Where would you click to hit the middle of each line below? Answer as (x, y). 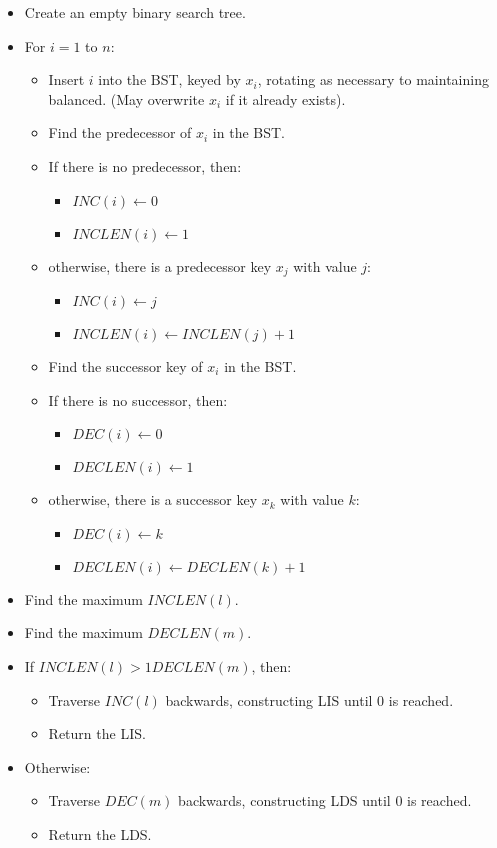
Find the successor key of (125, 366)
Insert (66, 79)
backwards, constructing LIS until (269, 699)
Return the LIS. (97, 733)
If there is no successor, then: (138, 399)
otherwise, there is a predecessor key (160, 265)
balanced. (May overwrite (126, 98)
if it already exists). (285, 98)
